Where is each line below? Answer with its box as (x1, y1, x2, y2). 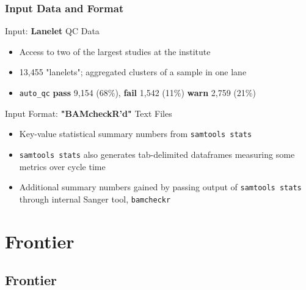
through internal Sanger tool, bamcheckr (19, 192, 171, 205)
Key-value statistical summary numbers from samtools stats (19, 127, 252, 140)
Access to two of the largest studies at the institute (19, 45, 211, 58)
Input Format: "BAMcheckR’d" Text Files (5, 106, 172, 119)
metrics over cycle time (19, 160, 106, 173)
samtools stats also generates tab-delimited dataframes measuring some (19, 147, 295, 160)
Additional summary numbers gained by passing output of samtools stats (19, 180, 302, 193)
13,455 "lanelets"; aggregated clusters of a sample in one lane (19, 65, 247, 78)
